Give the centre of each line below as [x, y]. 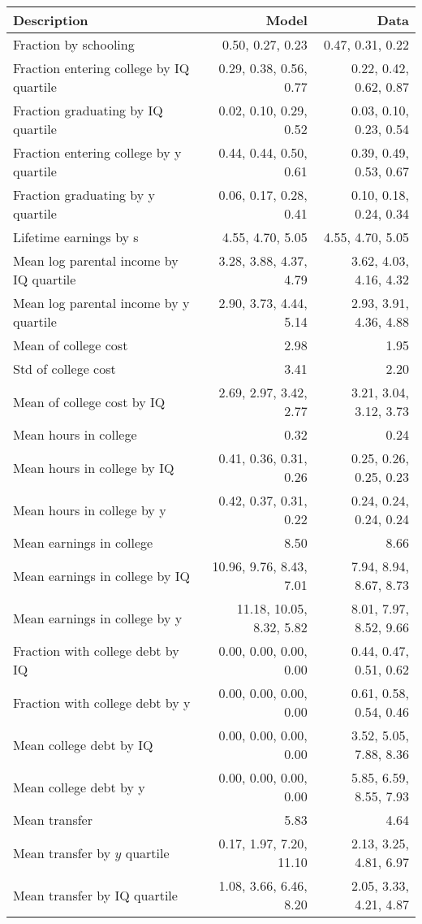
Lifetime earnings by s [76, 237]
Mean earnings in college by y [98, 618]
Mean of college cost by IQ [89, 401]
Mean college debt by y [79, 787]
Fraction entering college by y [97, 152]
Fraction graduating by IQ [88, 110]
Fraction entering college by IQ [101, 68]
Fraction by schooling [74, 44]
